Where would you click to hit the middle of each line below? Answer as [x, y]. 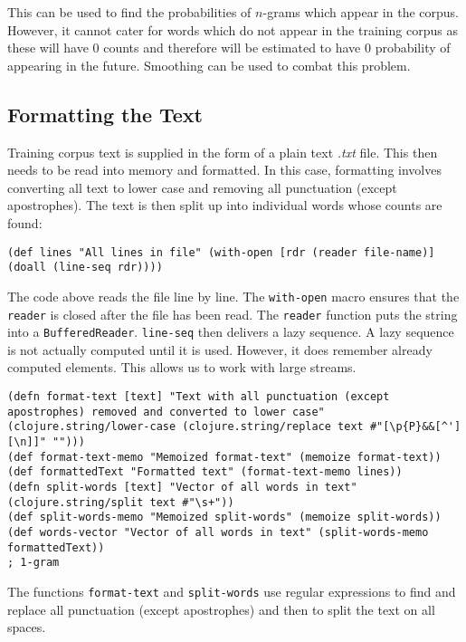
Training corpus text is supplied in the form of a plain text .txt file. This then [223, 152]
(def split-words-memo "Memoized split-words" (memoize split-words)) [224, 517]
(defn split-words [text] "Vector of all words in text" [182, 487]
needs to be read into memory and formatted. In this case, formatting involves [224, 170]
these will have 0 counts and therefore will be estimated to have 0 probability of [229, 48]
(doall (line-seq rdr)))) [85, 268]
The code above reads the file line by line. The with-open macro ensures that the [233, 296]
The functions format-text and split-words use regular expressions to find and [232, 591]
